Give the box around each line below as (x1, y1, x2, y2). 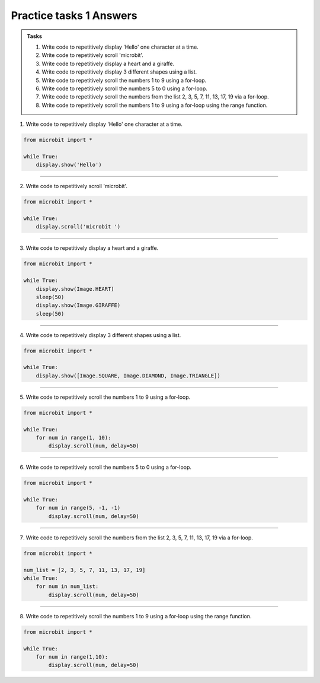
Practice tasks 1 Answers (11, 9, 137, 22)
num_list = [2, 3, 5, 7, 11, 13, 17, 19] (23, 567, 146, 573)
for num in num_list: (36, 583, 99, 590)
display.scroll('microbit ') (36, 223, 121, 230)
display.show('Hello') (36, 161, 102, 169)
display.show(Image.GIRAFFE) (36, 302, 121, 309)
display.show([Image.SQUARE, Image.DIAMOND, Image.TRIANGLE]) (36, 372, 220, 379)
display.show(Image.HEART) (36, 285, 115, 292)
